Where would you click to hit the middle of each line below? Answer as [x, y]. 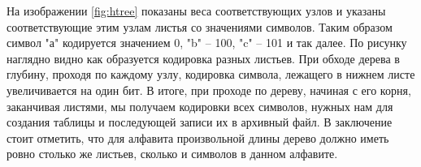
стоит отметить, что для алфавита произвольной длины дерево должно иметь [198, 137]
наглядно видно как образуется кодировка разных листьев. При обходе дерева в [203, 58]
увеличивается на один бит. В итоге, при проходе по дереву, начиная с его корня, [209, 90]
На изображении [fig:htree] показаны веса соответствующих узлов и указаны [196, 11]
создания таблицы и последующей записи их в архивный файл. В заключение [200, 122]
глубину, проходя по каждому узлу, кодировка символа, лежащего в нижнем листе [211, 74]
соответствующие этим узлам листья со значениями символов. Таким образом [200, 26]
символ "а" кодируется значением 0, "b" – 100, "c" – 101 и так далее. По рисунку [207, 43]
